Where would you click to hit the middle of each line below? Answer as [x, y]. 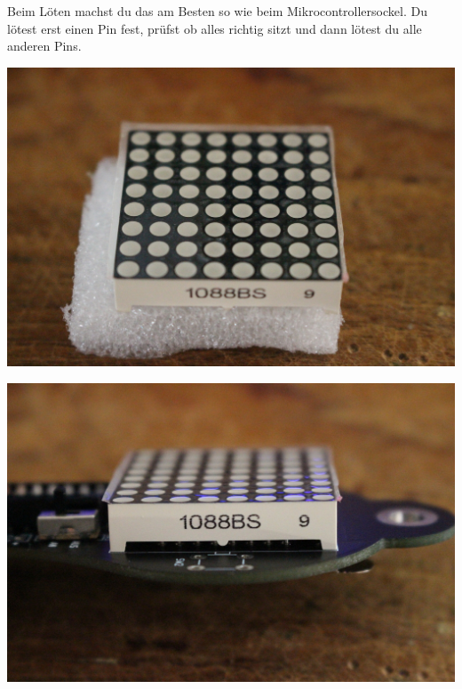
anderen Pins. [44, 46]
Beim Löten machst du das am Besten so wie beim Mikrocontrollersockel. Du [217, 11]
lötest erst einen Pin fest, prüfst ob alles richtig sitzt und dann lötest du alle [215, 28]
